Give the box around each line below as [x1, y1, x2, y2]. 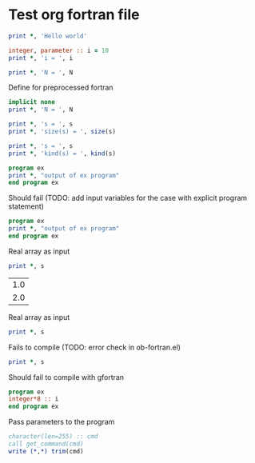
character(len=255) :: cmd [8, 433, 98, 441]
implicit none [8, 98, 56, 106]
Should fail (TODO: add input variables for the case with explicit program [8, 194, 248, 203]
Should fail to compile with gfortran [8, 372, 125, 381]
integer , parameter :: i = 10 [8, 46, 110, 54]
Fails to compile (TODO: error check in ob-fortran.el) [8, 342, 181, 352]
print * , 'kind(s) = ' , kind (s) [8, 150, 116, 158]
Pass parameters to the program [8, 417, 115, 427]
